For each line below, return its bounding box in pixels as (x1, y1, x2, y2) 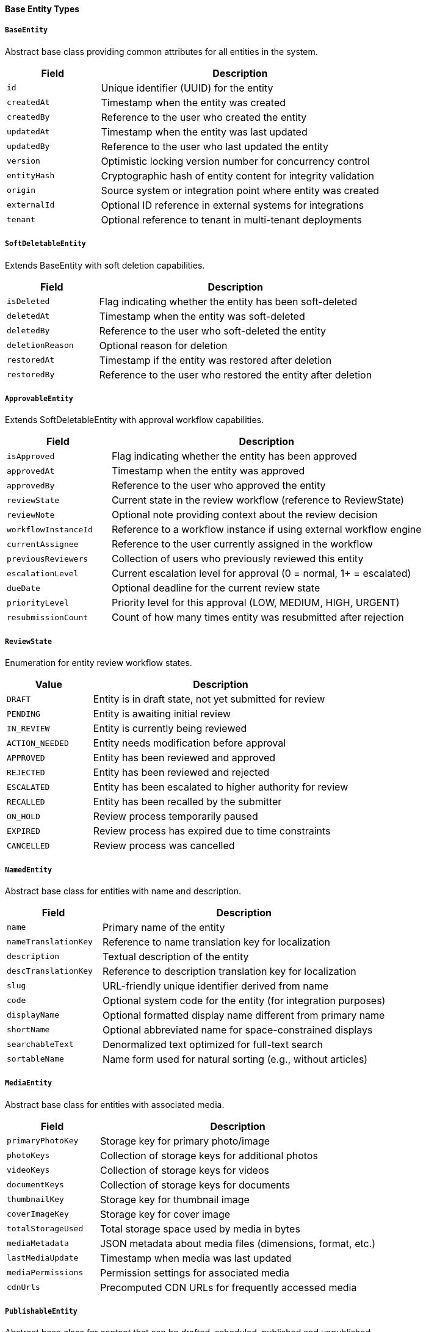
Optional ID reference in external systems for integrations (101, 198, 364, 211)
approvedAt (7, 466, 55, 476)
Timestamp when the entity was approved (111, 465, 305, 477)
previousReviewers (7, 554, 88, 563)
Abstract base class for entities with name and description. (5, 885, 242, 896)
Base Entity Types (5, 4, 80, 14)
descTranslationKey (7, 966, 93, 976)
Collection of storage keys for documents (100, 1178, 291, 1191)
